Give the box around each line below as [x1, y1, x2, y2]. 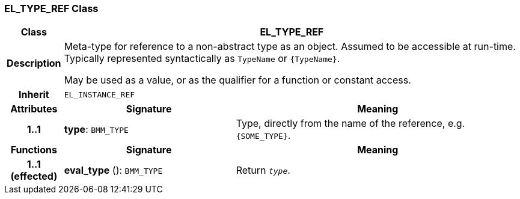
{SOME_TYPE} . [236, 129, 291, 142]
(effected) [10, 170, 58, 183]
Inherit [18, 88, 49, 101]
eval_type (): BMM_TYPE [64, 164, 163, 177]
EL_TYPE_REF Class [4, 2, 99, 14]
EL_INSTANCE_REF [64, 90, 135, 99]
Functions [10, 144, 57, 156]
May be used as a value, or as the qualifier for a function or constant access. [64, 74, 411, 87]
